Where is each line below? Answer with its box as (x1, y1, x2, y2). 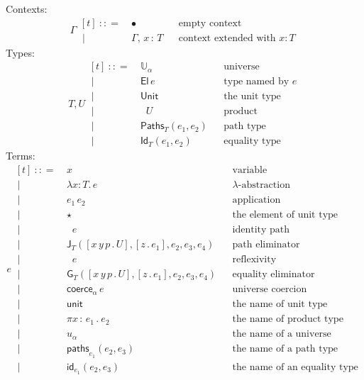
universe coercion (232, 284, 307, 295)
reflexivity (232, 255, 277, 265)
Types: (6, 45, 35, 60)
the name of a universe (232, 329, 331, 340)
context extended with (178, 33, 276, 43)
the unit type (224, 91, 281, 102)
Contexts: (6, 1, 48, 16)
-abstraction (238, 180, 290, 191)
